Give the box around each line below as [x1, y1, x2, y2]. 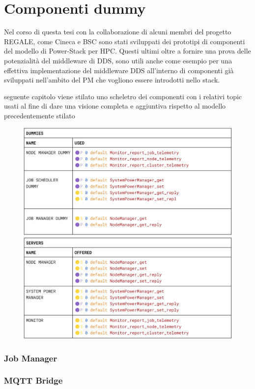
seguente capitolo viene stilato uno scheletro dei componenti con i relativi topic [4, 91, 242, 101]
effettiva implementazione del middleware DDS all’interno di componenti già [4, 65, 234, 75]
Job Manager [4, 352, 57, 364]
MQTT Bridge [4, 374, 63, 387]
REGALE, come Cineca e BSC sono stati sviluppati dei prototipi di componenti [4, 36, 245, 46]
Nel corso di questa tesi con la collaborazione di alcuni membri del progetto [4, 27, 231, 37]
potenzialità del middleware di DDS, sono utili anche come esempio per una [4, 55, 232, 65]
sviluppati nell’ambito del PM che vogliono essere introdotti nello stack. [4, 75, 220, 85]
